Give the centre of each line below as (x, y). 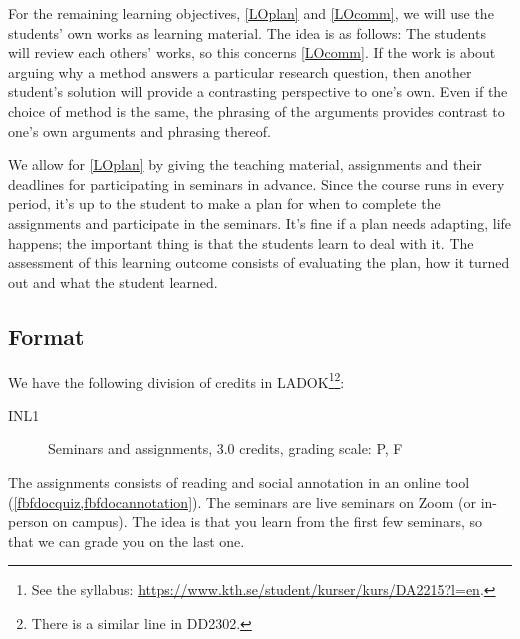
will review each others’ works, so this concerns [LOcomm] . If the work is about (252, 52)
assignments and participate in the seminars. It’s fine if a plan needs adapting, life (260, 222)
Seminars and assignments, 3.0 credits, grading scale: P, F (225, 448)
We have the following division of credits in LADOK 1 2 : (176, 380)
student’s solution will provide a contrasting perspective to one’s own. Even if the (258, 91)
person (28, 521)
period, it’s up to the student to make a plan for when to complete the (224, 203)
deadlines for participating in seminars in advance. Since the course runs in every (256, 183)
